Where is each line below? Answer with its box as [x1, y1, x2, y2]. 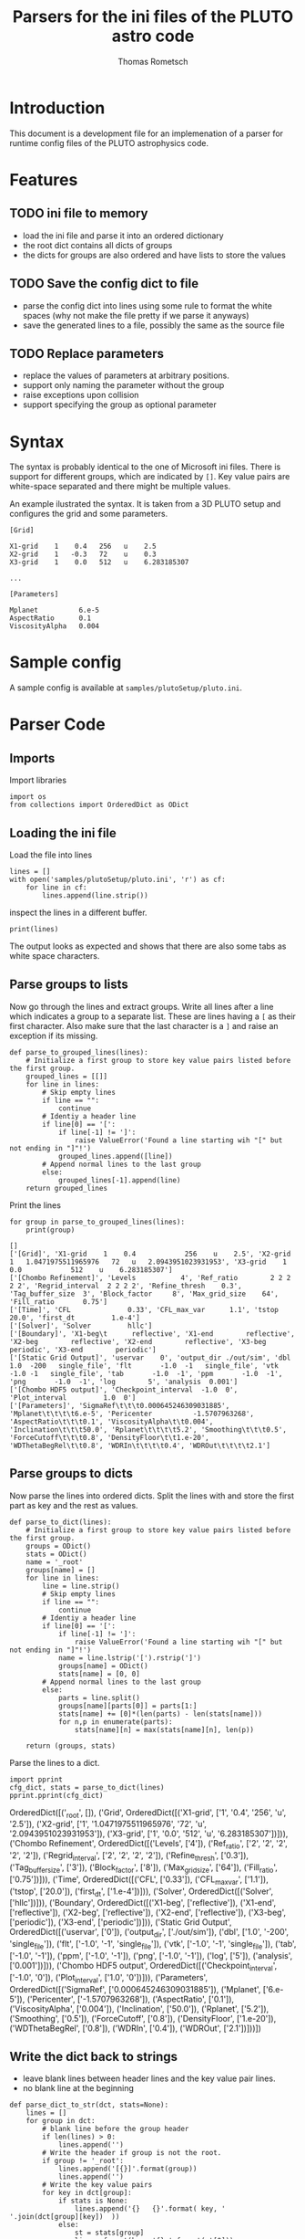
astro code [111, 26, 195, 47]
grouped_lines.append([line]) [57, 1151, 173, 1161]
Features [9, 169, 78, 190]
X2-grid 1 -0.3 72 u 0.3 [9, 550, 157, 559]
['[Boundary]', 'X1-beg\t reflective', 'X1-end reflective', [9, 1329, 296, 1339]
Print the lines [9, 1199, 62, 1211]
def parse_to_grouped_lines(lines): [9, 1047, 148, 1056]
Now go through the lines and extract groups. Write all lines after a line [9, 1001, 274, 1012]
